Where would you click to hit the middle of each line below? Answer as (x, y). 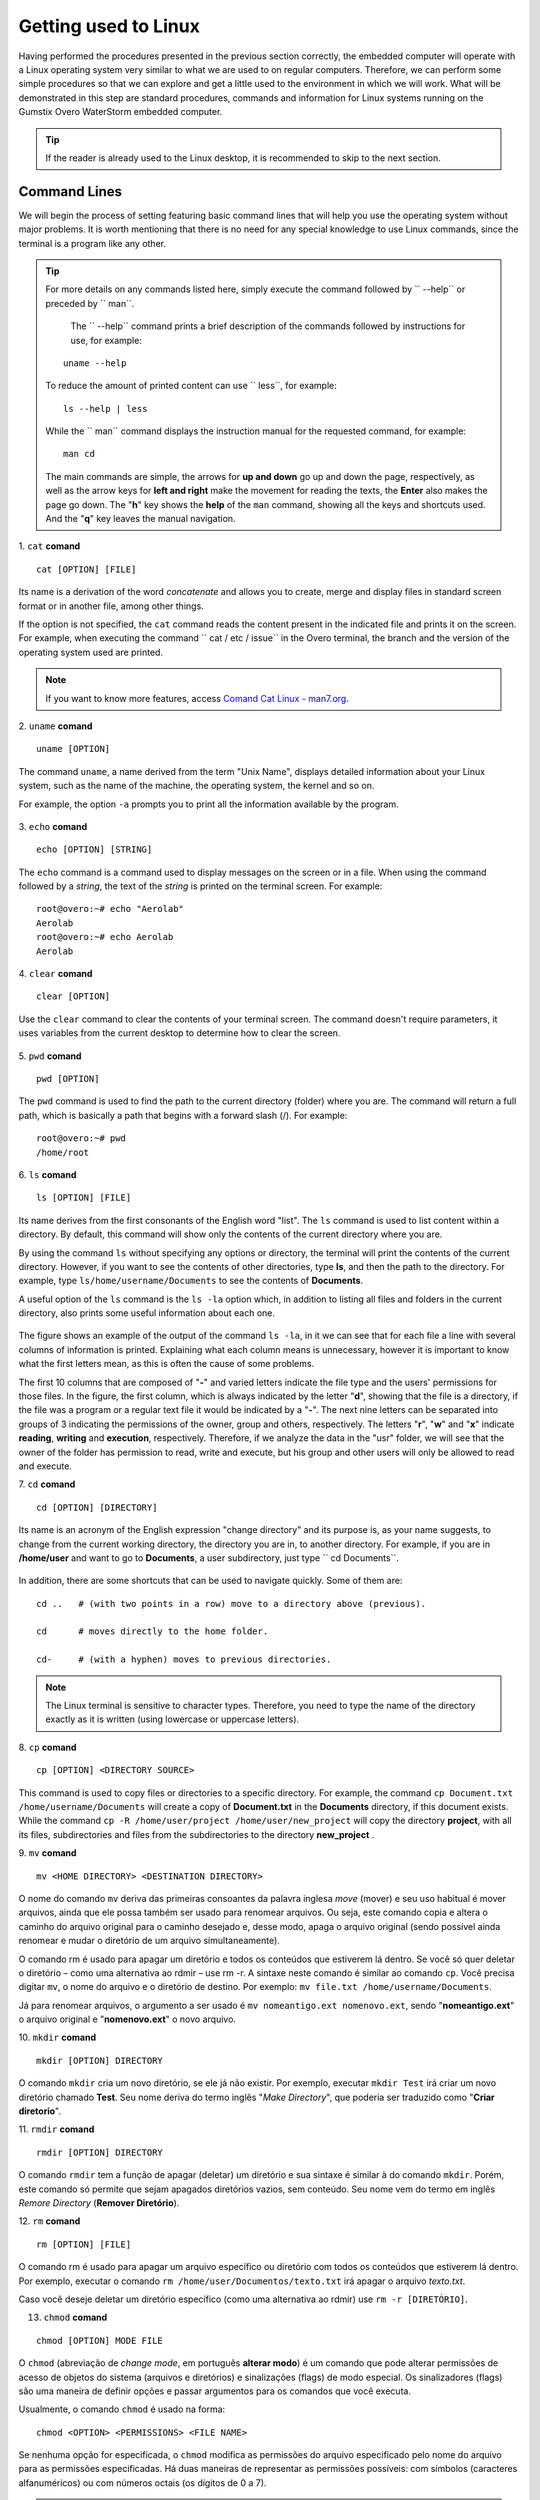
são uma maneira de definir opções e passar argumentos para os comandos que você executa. (215, 2391)
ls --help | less (105, 408)
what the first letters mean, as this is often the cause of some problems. (166, 1364)
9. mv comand (47, 1853)
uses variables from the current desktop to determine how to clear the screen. (179, 1033)
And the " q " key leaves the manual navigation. (140, 519)
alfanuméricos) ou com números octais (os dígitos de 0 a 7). (142, 2482)
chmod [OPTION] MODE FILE (100, 2340)
